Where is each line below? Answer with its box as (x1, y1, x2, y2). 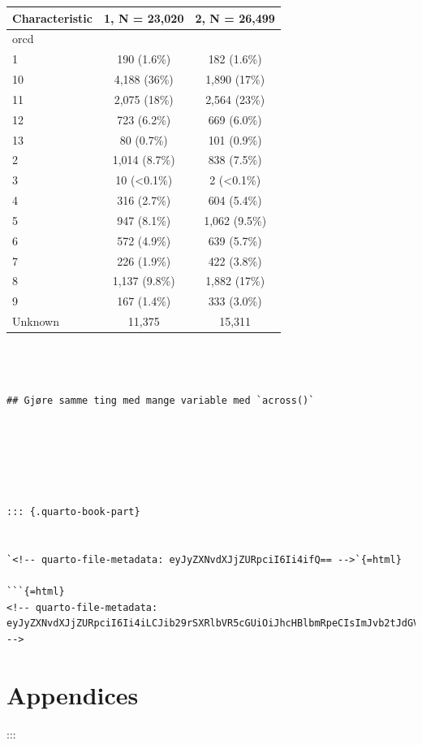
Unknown (12, 313, 59, 330)
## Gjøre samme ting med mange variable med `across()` (6, 395, 315, 407)
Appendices (6, 678, 139, 711)
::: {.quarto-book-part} (6, 506, 140, 518)
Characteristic (12, 9, 93, 26)
